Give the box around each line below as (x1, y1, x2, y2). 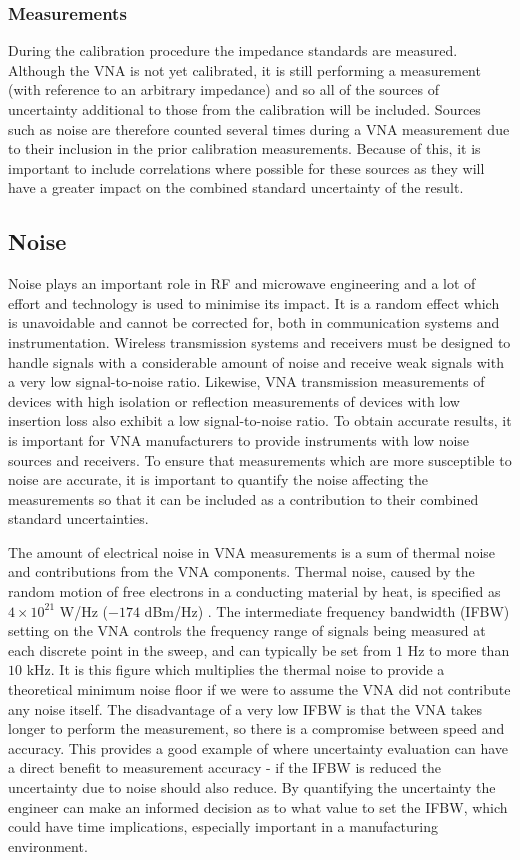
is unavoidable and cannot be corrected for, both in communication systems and (8, 312, 500, 333)
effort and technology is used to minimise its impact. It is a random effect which (8, 292, 500, 313)
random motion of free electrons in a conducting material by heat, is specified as (8, 581, 501, 602)
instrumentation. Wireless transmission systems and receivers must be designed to (8, 331, 511, 352)
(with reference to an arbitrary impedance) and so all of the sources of (8, 79, 439, 100)
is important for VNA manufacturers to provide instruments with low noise (8, 429, 470, 450)
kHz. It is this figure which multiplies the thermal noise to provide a (26, 659, 445, 680)
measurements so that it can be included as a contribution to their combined (8, 488, 479, 509)
